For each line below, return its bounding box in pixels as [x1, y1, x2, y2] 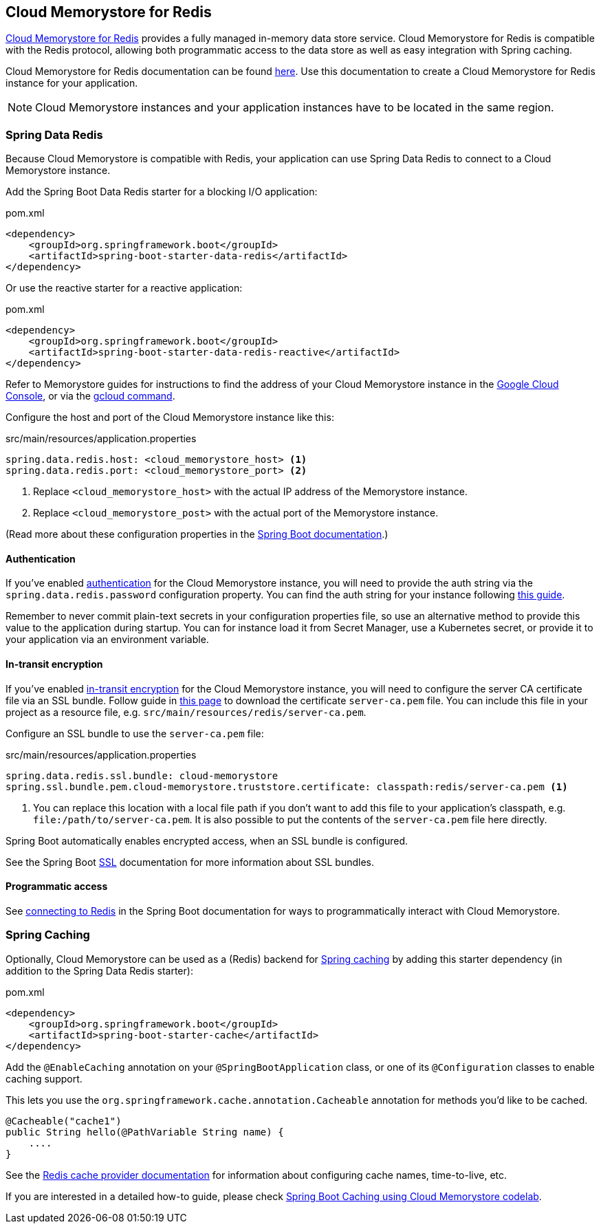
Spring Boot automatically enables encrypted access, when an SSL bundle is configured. [6, 834, 408, 847]
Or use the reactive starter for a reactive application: [6, 282, 243, 294]
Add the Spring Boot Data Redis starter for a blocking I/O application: [6, 186, 318, 198]
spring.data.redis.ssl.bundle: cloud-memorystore [6, 770, 278, 781]
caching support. [6, 1072, 83, 1085]
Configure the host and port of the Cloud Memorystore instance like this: [6, 411, 334, 424]
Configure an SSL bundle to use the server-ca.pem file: [6, 727, 264, 739]
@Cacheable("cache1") [6, 1115, 122, 1127]
